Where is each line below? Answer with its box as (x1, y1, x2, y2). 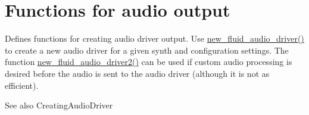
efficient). (5, 79, 39, 91)
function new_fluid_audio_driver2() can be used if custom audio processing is (5, 55, 292, 68)
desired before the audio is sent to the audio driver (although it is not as (5, 67, 270, 79)
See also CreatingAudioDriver (5, 99, 113, 111)
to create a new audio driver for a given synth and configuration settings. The (5, 43, 289, 56)
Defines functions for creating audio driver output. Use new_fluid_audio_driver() (5, 32, 304, 45)
